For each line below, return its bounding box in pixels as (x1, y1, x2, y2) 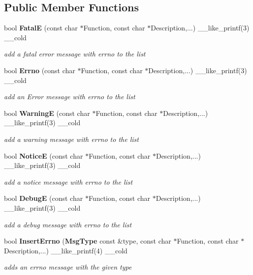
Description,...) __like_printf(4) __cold (4, 245, 127, 255)
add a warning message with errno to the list (4, 134, 139, 144)
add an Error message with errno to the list (4, 91, 135, 102)
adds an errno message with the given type (4, 262, 132, 272)
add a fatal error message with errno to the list (4, 49, 146, 59)
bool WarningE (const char (4, 108, 90, 118)
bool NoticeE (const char (4, 150, 83, 161)
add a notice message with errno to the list (4, 176, 133, 187)
